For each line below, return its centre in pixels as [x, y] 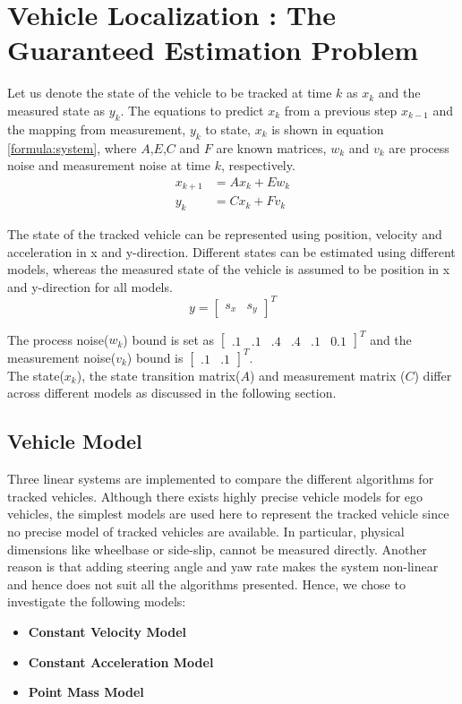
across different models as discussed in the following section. [172, 393]
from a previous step [341, 110]
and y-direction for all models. [90, 286]
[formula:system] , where [72, 147]
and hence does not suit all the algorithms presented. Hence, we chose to [206, 584]
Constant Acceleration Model [121, 661]
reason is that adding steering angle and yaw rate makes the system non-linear [223, 567]
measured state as [56, 110]
